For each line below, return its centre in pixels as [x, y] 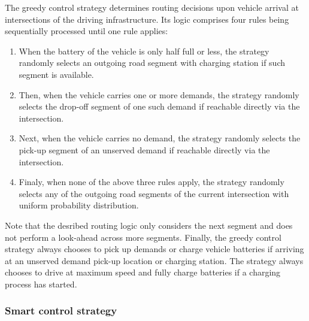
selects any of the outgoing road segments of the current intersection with [154, 193]
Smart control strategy [61, 311]
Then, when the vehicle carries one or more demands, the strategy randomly [159, 94]
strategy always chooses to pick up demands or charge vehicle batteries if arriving [154, 249]
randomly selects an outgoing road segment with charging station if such [152, 63]
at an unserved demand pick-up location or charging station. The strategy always [154, 260]
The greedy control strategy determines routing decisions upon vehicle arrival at [152, 7]
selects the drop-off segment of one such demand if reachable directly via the [159, 106]
